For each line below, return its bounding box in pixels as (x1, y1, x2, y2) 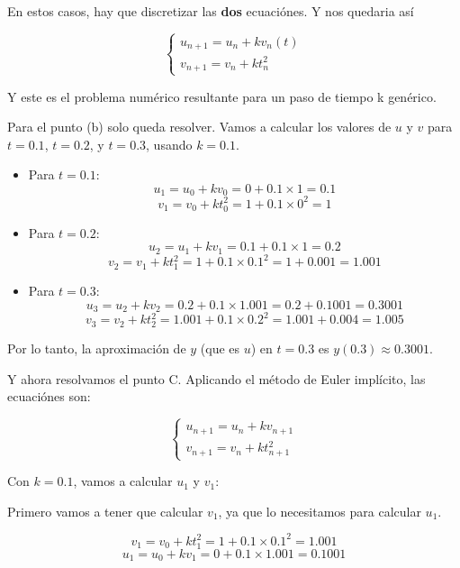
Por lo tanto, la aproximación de (7, 339, 186, 358)
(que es (200, 339, 240, 358)
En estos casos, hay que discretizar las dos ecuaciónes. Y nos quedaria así (7, 2, 414, 20)
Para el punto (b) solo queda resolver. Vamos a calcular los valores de (7, 117, 392, 136)
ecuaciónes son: (7, 387, 91, 406)
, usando (146, 134, 193, 153)
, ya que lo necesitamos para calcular (218, 501, 421, 520)
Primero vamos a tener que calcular (7, 501, 203, 520)
